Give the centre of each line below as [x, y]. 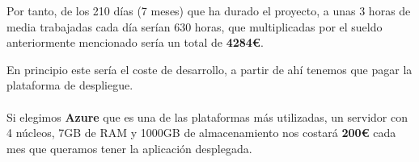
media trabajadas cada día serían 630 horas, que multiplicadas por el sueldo [195, 26]
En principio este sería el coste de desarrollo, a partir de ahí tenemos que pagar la [209, 69]
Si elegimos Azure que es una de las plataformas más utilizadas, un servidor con [207, 116]
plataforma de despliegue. [70, 85]
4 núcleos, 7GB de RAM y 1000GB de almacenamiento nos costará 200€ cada [201, 133]
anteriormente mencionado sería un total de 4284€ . [135, 42]
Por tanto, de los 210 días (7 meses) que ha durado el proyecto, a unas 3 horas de [209, 10]
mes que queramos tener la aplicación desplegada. [129, 148]
